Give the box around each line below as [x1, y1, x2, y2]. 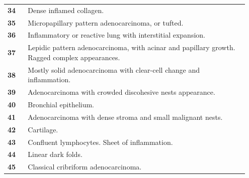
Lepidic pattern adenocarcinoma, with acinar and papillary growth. [28, 42, 235, 53]
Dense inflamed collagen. [28, 5, 104, 15]
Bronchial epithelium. [28, 99, 95, 109]
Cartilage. [28, 124, 58, 134]
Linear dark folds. [28, 149, 82, 159]
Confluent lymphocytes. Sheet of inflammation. [28, 136, 173, 147]
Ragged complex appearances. [28, 52, 120, 62]
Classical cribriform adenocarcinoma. [28, 161, 142, 172]
